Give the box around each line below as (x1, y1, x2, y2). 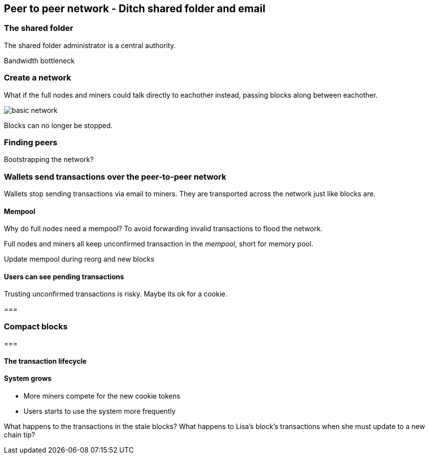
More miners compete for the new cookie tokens (24, 392, 180, 401)
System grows (4, 374, 52, 383)
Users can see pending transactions (4, 272, 124, 281)
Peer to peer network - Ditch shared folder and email (4, 2, 266, 15)
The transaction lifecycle (4, 356, 87, 365)
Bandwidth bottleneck (4, 56, 75, 65)
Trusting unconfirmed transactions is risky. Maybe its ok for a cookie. (4, 290, 227, 298)
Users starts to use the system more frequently (24, 407, 176, 416)
